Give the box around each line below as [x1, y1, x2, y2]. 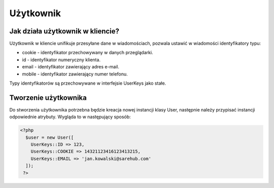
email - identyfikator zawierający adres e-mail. [22, 64, 119, 70]
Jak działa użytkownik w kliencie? [9, 27, 119, 35]
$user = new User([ [25, 134, 74, 140]
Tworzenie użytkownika [9, 93, 87, 102]
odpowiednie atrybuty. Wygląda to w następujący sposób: [9, 114, 131, 120]
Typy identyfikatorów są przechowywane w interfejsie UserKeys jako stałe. [9, 80, 166, 86]
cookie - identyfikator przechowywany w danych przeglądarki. [22, 50, 153, 56]
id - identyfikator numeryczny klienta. [22, 56, 101, 63]
